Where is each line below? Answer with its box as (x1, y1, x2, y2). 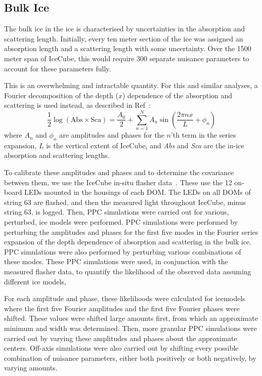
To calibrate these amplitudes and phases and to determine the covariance (4, 167, 234, 178)
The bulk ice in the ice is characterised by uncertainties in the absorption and (4, 23, 245, 34)
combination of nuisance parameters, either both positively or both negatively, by (4, 352, 256, 363)
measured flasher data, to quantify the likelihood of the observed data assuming (4, 266, 251, 276)
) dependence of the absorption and (122, 90, 233, 100)
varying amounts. (4, 362, 58, 373)
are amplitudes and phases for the (59, 130, 164, 140)
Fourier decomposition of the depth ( (4, 90, 118, 100)
